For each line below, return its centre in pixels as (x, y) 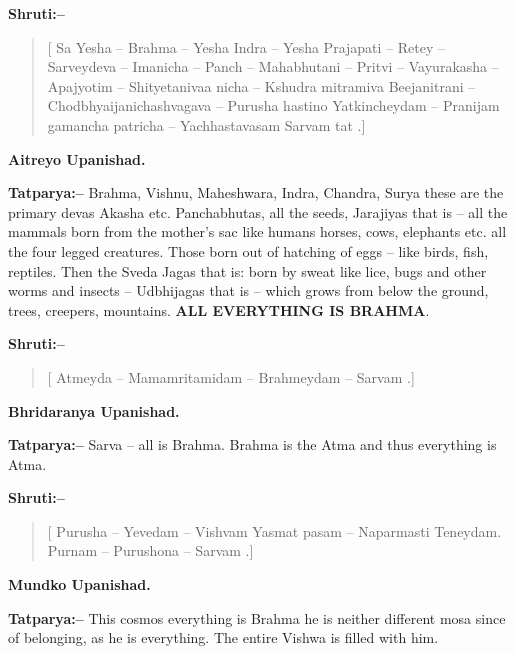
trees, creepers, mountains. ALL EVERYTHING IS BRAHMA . (219, 309)
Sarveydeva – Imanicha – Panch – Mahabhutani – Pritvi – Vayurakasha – (273, 66)
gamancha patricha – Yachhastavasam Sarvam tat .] (206, 124)
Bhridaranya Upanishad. (94, 410)
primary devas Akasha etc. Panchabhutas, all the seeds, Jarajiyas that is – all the (258, 211)
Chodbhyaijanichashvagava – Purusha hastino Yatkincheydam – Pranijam (273, 105)
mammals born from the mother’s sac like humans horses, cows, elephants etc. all (257, 231)
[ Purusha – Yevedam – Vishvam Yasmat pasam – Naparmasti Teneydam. (274, 530)
